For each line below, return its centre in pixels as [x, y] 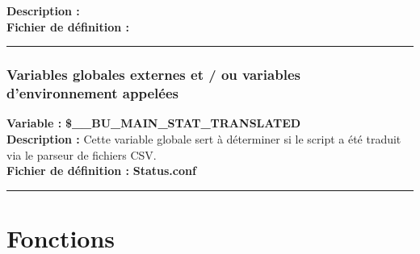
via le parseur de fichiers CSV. [82, 154]
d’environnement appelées [92, 93]
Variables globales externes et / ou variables [153, 75]
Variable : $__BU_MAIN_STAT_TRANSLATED [154, 123]
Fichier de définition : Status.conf [101, 171]
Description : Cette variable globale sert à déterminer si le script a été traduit [204, 138]
